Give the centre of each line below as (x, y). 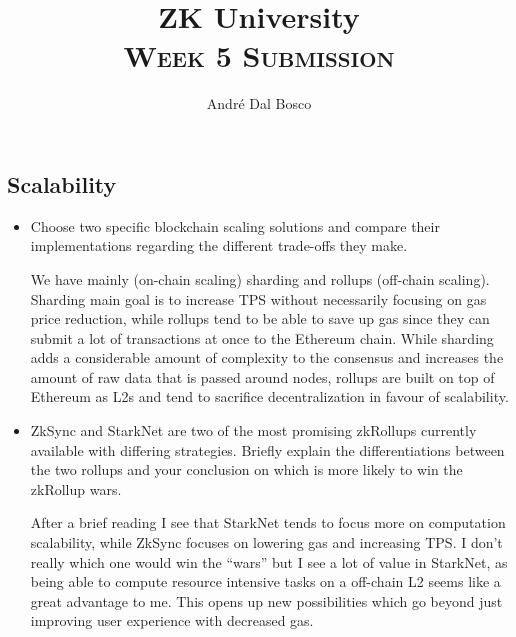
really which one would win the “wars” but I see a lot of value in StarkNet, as (269, 561)
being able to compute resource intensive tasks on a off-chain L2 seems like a (265, 581)
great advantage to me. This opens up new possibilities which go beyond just (266, 600)
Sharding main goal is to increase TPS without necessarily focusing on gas (258, 298)
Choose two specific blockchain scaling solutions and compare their (235, 225)
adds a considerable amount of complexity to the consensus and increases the (267, 357)
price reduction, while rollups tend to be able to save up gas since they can (260, 318)
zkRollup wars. (76, 488)
